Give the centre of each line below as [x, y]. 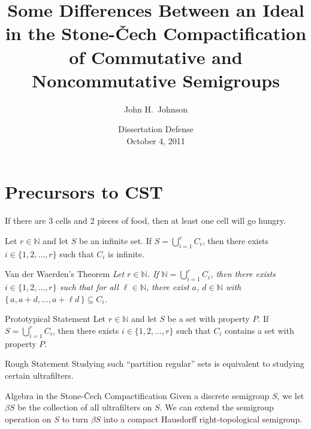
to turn [75, 419]
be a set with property [209, 319]
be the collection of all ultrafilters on [85, 407]
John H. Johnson [156, 109]
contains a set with [259, 330]
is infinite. [126, 253]
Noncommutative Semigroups [156, 80]
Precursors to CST [84, 192]
